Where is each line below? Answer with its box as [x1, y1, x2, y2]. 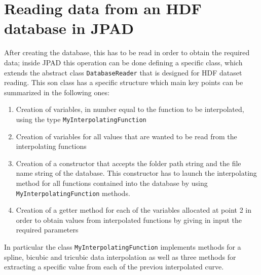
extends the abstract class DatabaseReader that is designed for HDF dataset [4, 67, 242, 77]
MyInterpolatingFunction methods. [16, 187, 130, 198]
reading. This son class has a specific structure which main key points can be [4, 77, 243, 88]
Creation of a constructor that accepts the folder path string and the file [16, 158, 241, 168]
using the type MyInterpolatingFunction [16, 113, 146, 124]
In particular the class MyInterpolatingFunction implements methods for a [4, 242, 241, 252]
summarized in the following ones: [4, 87, 109, 97]
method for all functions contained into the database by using [16, 177, 208, 188]
